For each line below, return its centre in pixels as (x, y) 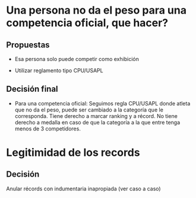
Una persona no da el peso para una (97, 10)
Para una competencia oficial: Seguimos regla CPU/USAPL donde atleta (102, 103)
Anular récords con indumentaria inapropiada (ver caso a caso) (84, 189)
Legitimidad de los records (73, 152)
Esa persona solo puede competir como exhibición (77, 59)
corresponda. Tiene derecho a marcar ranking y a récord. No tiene (96, 116)
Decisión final (32, 89)
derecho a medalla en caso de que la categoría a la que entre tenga (97, 122)
